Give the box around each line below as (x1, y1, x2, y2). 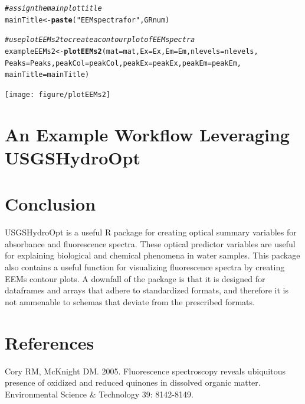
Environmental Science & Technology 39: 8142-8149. (5, 387, 194, 400)
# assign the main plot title (5, 4, 102, 12)
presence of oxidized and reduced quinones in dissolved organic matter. (5, 376, 261, 389)
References (5, 330, 94, 354)
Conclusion (5, 192, 96, 216)
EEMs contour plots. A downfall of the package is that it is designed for (5, 272, 265, 285)
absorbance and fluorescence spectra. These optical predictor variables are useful (5, 237, 296, 250)
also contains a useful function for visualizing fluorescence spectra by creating (5, 261, 285, 273)
